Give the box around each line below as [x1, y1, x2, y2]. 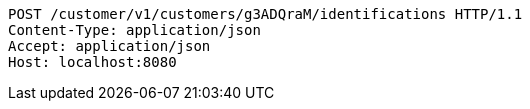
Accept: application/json [8, 38, 211, 54]
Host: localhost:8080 [8, 54, 177, 70]
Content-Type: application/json [8, 22, 261, 38]
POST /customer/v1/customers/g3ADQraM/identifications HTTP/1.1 [8, 6, 523, 22]
